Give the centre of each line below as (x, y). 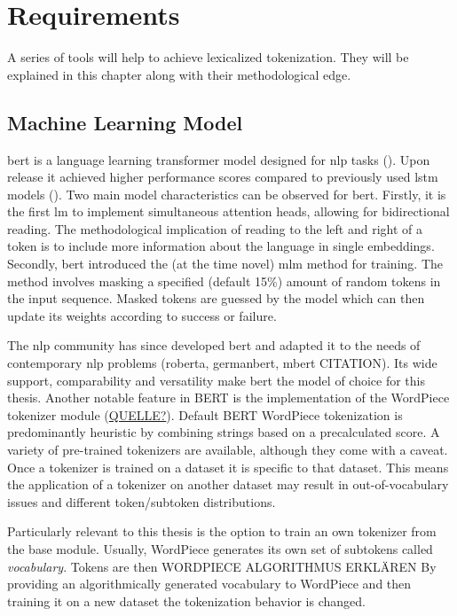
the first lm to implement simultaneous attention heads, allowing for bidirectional (228, 211)
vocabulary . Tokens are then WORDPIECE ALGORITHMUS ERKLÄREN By (222, 566)
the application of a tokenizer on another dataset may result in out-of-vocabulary (228, 484)
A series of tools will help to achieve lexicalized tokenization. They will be (208, 57)
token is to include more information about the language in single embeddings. (221, 246)
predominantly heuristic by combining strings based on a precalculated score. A (224, 432)
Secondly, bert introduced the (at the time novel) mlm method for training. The (225, 264)
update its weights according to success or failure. (142, 315)
